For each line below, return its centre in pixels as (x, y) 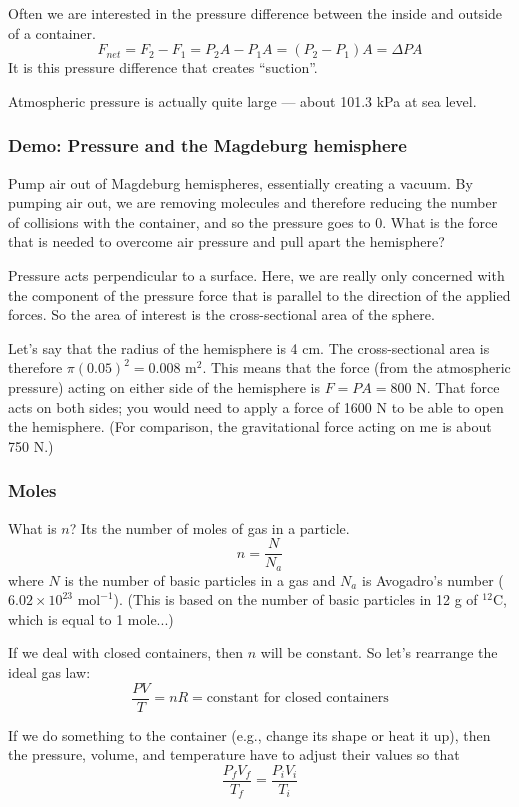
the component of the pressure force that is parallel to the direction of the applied (259, 294)
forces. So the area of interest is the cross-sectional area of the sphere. (221, 314)
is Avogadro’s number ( (432, 579)
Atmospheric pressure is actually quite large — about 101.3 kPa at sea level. (242, 100)
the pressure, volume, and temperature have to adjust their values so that (234, 754)
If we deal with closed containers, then (126, 652)
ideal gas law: (49, 672)
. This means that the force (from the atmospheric (356, 367)
